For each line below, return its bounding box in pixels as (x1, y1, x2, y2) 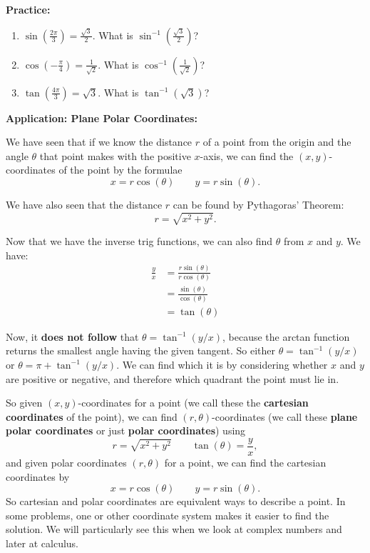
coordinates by (6, 469, 70, 484)
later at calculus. (6, 535, 79, 550)
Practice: (6, 2, 51, 16)
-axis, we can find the (200, 148, 294, 163)
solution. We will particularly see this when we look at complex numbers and (6, 522, 342, 537)
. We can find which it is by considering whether (116, 357, 328, 372)
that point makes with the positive (39, 148, 191, 163)
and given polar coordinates (6, 454, 127, 469)
